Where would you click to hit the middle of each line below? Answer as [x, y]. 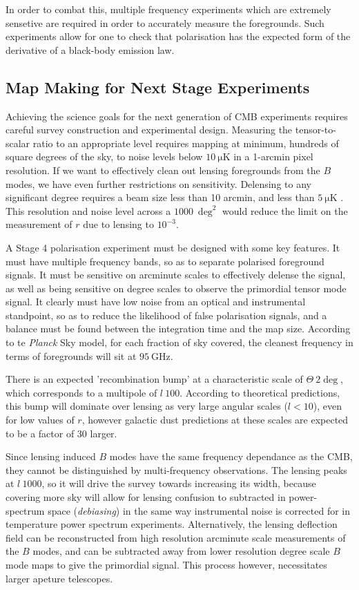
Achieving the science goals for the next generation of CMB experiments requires [177, 116]
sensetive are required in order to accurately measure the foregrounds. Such [165, 22]
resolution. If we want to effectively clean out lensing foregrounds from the [163, 170]
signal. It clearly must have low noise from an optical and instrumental [156, 302]
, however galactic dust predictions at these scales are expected [215, 420]
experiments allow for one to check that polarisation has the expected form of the [178, 36]
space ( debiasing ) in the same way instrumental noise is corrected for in [199, 510]
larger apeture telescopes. [59, 578]
